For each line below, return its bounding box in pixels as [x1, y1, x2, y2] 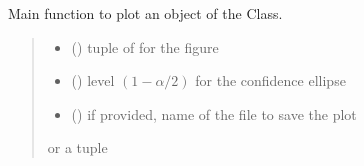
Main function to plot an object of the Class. [8, 3, 283, 23]
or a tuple [47, 137, 108, 158]
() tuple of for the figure [71, 36, 219, 57]
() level [71, 70, 115, 91]
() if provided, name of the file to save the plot [71, 103, 357, 124]
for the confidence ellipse [195, 70, 346, 91]
